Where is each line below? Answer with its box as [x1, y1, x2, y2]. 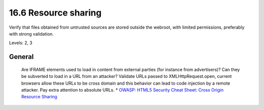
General [9, 53, 34, 61]
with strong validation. [9, 31, 54, 37]
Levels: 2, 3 [9, 40, 33, 46]
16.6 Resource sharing [9, 7, 102, 18]
